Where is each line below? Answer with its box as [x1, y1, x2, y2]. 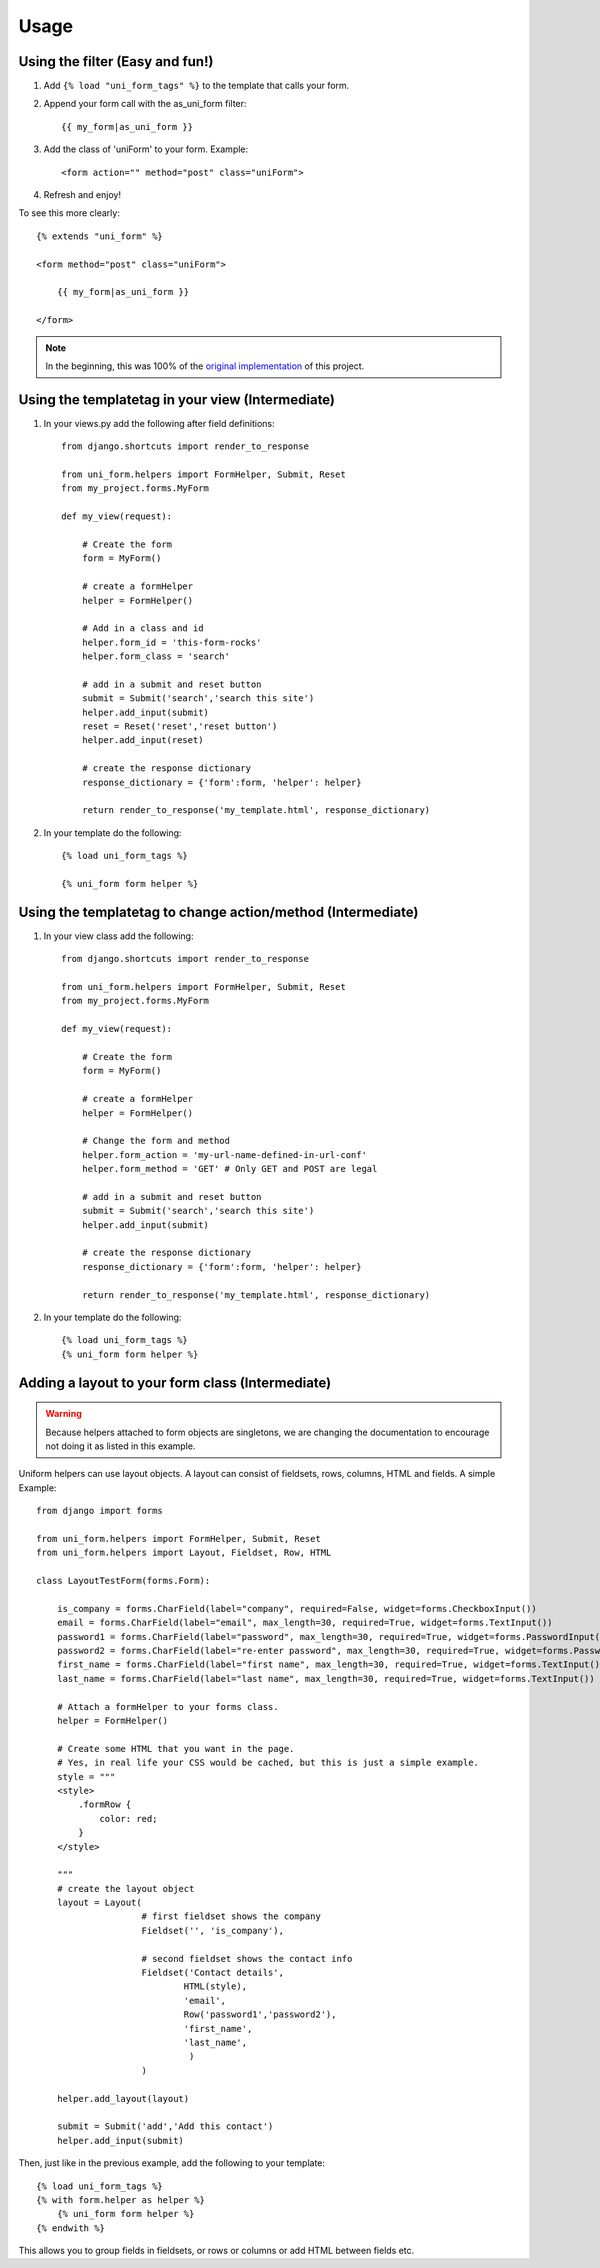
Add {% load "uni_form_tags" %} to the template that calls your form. [43, 80, 350, 92]
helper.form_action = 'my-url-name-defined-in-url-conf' [81, 1149, 367, 1160]
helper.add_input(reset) [81, 735, 204, 746]
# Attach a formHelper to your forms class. [56, 1701, 279, 1712]
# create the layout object [56, 1883, 195, 1894]
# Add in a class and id [81, 623, 204, 634]
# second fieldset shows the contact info [141, 1953, 353, 1964]
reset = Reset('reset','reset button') [81, 721, 278, 732]
